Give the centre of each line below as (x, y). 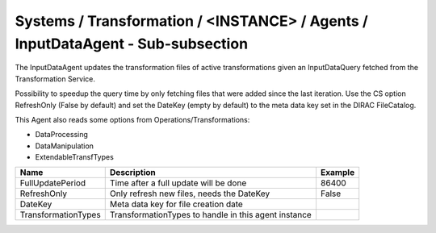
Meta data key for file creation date (176, 204)
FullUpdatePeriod (53, 183)
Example (337, 173)
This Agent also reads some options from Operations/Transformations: (132, 119)
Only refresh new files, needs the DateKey (190, 193)
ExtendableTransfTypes (75, 157)
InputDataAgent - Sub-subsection (132, 44)
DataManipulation (65, 146)
